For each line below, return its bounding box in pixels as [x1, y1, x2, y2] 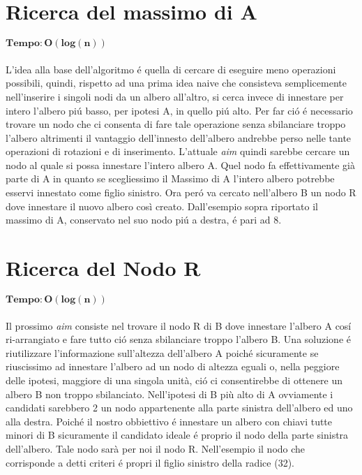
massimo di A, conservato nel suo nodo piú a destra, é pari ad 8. [6, 212, 282, 227]
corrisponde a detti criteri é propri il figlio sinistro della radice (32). [6, 455, 294, 469]
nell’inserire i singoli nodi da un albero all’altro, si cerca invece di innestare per [6, 89, 344, 103]
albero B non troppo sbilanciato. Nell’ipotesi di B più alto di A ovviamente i [6, 386, 333, 401]
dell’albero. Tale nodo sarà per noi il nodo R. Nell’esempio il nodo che [6, 441, 306, 455]
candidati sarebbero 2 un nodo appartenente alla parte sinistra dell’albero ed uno [6, 400, 353, 415]
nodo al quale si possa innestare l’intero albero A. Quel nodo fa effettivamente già [6, 157, 355, 172]
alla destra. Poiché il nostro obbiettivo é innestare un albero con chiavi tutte [6, 414, 333, 428]
